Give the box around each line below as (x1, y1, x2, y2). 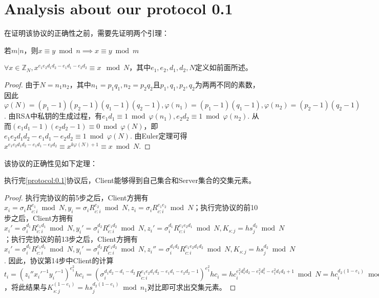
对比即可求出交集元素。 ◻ (147, 282, 236, 292)
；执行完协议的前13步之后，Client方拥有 (4, 234, 138, 244)
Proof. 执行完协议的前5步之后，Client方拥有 (4, 192, 149, 202)
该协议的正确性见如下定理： (4, 157, 97, 168)
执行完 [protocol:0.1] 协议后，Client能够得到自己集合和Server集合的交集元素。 (4, 175, 256, 186)
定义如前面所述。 (195, 62, 252, 73)
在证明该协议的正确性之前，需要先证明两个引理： (4, 28, 169, 38)
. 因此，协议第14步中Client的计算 (4, 255, 114, 265)
